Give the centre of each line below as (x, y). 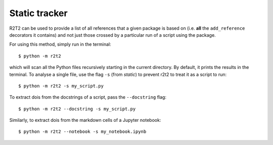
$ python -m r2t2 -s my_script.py (61, 86)
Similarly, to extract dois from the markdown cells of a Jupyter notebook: (85, 120)
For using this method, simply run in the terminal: (60, 44)
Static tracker (38, 13)
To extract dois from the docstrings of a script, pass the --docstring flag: (88, 97)
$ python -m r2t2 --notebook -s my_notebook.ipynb (82, 132)
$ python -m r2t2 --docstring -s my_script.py (77, 109)
